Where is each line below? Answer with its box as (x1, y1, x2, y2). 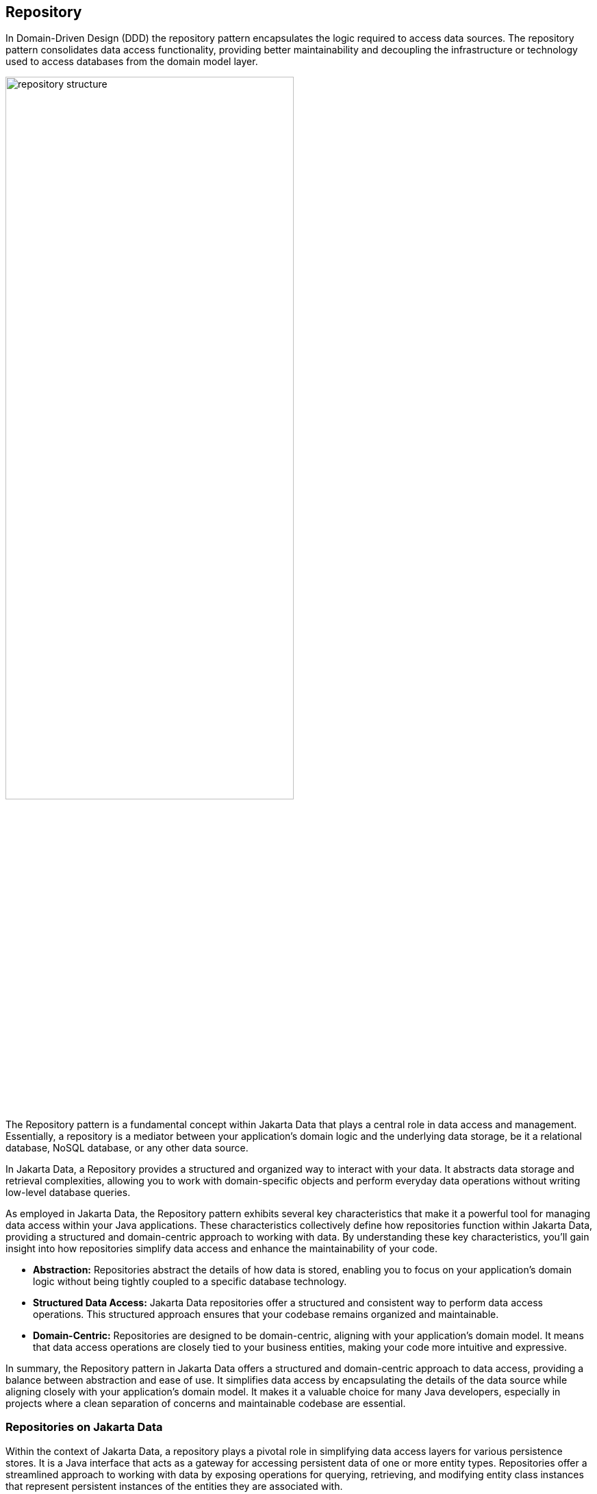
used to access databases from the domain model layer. (5, 55, 258, 68)
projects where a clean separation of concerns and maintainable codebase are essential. (5, 1397, 406, 1409)
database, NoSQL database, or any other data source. (5, 1141, 249, 1154)
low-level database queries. (5, 1186, 131, 1198)
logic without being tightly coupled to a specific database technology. (33, 1275, 347, 1287)
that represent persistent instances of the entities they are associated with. (5, 1480, 343, 1492)
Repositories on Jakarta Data (5, 1420, 163, 1434)
